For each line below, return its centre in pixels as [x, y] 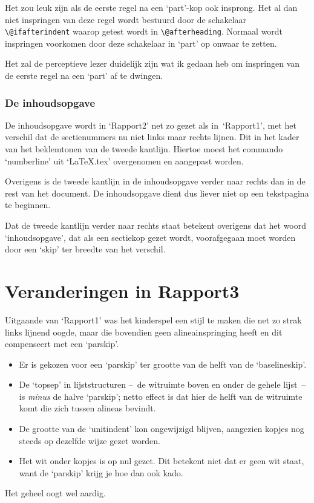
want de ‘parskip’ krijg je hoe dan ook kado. [101, 472]
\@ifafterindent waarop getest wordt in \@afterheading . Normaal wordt [144, 31]
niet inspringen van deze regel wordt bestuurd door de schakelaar [126, 19]
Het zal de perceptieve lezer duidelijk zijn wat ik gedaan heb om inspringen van [152, 63]
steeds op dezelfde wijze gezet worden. [90, 440]
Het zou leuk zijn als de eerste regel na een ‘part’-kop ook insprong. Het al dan [151, 7]
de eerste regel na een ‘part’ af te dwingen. [84, 76]
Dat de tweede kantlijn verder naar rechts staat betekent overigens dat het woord [156, 225]
